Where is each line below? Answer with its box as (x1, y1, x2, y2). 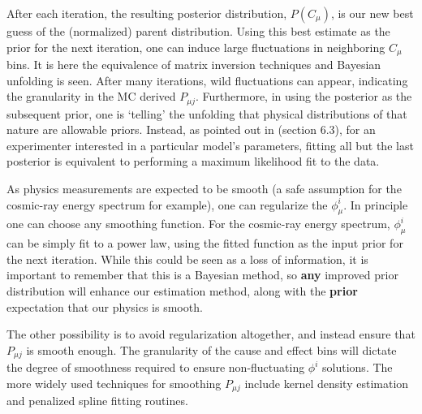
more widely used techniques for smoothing (6, 374, 222, 391)
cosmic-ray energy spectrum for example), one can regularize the (6, 196, 328, 213)
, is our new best (330, 5, 414, 21)
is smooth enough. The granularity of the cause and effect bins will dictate (26, 341, 397, 358)
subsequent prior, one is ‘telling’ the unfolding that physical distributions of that (6, 105, 407, 122)
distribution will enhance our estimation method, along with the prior (6, 282, 358, 300)
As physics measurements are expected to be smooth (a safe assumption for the (6, 180, 402, 197)
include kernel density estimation (244, 374, 409, 391)
